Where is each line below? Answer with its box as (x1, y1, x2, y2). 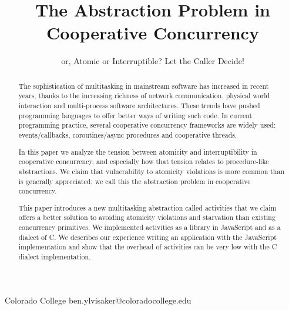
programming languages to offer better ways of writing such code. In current (18, 110, 253, 120)
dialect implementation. (18, 251, 91, 261)
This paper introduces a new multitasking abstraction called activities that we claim (18, 202, 277, 212)
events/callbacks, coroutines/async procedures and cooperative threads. (18, 129, 237, 139)
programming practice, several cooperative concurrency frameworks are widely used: (18, 120, 276, 130)
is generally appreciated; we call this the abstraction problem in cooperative (18, 176, 251, 186)
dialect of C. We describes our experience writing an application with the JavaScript (18, 232, 277, 242)
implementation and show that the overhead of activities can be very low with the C (18, 242, 277, 252)
